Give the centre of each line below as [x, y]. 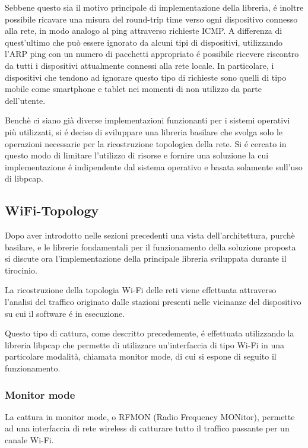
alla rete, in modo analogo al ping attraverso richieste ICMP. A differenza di [144, 31]
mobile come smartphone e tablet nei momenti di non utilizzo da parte [133, 89]
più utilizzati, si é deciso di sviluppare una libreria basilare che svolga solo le [144, 131]
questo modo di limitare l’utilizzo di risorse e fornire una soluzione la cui [137, 155]
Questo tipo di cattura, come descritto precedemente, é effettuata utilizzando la [150, 333]
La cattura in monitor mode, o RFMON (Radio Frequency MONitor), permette [150, 416]
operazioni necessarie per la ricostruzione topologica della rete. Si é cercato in [146, 143]
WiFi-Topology [52, 210]
